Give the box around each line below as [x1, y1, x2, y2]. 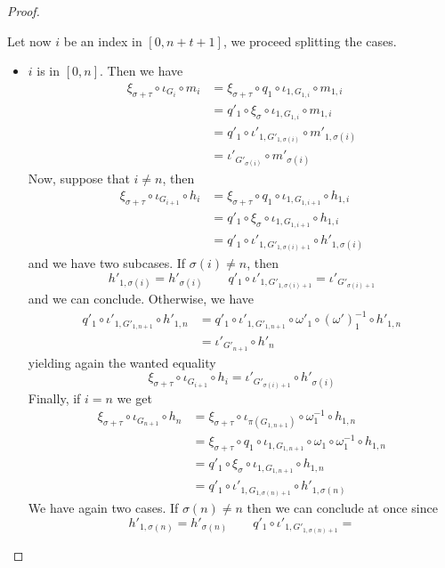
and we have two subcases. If [28, 254, 186, 272]
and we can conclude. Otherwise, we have [28, 288, 255, 307]
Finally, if [28, 388, 81, 407]
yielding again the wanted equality [28, 353, 216, 371]
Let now [7, 31, 52, 50]
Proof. [7, 2, 40, 20]
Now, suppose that [28, 169, 130, 188]
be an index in [63, 31, 142, 50]
